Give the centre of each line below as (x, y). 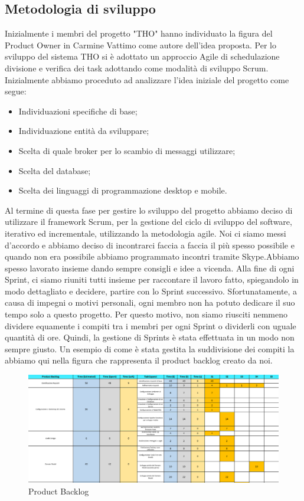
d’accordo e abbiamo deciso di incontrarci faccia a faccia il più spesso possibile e (150, 245)
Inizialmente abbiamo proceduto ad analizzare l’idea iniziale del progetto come (147, 79)
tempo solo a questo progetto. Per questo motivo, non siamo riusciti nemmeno (146, 314)
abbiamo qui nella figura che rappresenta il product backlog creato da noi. (139, 360)
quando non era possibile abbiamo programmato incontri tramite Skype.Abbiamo (152, 256)
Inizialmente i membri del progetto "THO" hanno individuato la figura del (139, 33)
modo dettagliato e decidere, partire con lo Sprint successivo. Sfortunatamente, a (151, 291)
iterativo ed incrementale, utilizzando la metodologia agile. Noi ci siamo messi (146, 233)
